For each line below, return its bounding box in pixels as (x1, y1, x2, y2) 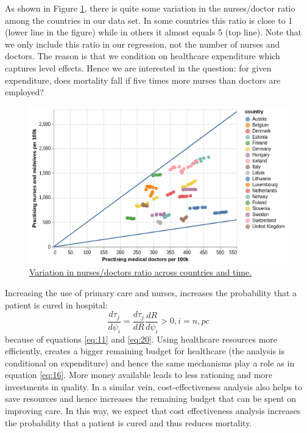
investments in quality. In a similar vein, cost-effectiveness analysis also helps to (5, 380, 303, 393)
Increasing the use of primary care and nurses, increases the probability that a (5, 286, 297, 299)
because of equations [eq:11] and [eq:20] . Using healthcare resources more (5, 332, 278, 345)
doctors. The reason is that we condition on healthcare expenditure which (5, 49, 280, 62)
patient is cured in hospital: (5, 298, 108, 311)
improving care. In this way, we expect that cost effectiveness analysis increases (5, 404, 301, 417)
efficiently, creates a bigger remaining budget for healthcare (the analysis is (5, 344, 284, 357)
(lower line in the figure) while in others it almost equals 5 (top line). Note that (5, 26, 302, 38)
